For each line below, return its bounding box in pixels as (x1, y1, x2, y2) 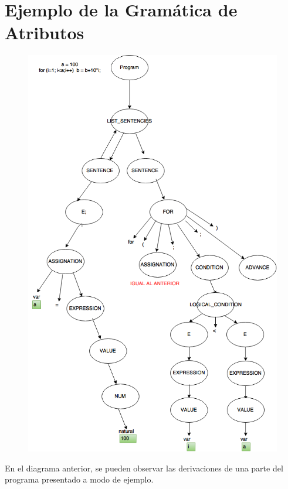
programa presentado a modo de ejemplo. (5, 473, 154, 485)
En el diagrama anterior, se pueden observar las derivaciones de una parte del (5, 461, 283, 474)
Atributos (5, 20, 84, 45)
